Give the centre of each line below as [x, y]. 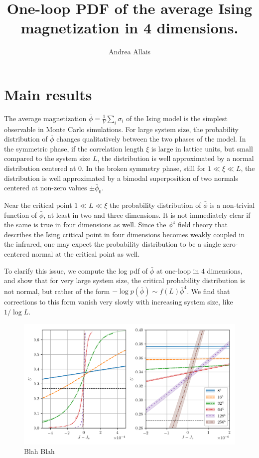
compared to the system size [47, 158]
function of [21, 215]
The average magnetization [45, 118]
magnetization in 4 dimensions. [129, 28]
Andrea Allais [129, 52]
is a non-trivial [232, 205]
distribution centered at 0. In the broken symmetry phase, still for [105, 168]
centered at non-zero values [46, 188]
